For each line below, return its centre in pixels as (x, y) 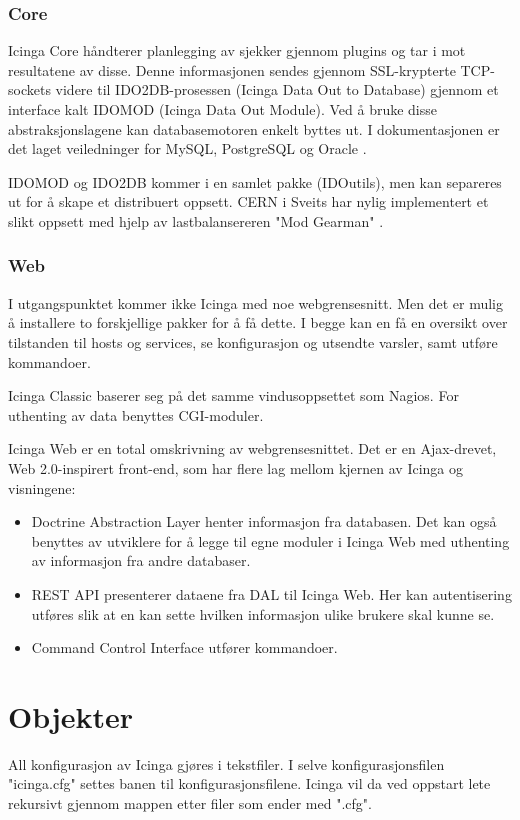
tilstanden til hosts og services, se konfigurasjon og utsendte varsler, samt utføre (253, 341)
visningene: (42, 487)
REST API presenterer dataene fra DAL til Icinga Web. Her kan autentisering (271, 593)
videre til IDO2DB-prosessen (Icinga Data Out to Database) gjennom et (277, 89)
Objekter (71, 715)
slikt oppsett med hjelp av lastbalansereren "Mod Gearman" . (196, 220)
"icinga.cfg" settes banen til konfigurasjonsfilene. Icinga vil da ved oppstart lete (249, 783)
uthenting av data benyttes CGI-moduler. (136, 414)
